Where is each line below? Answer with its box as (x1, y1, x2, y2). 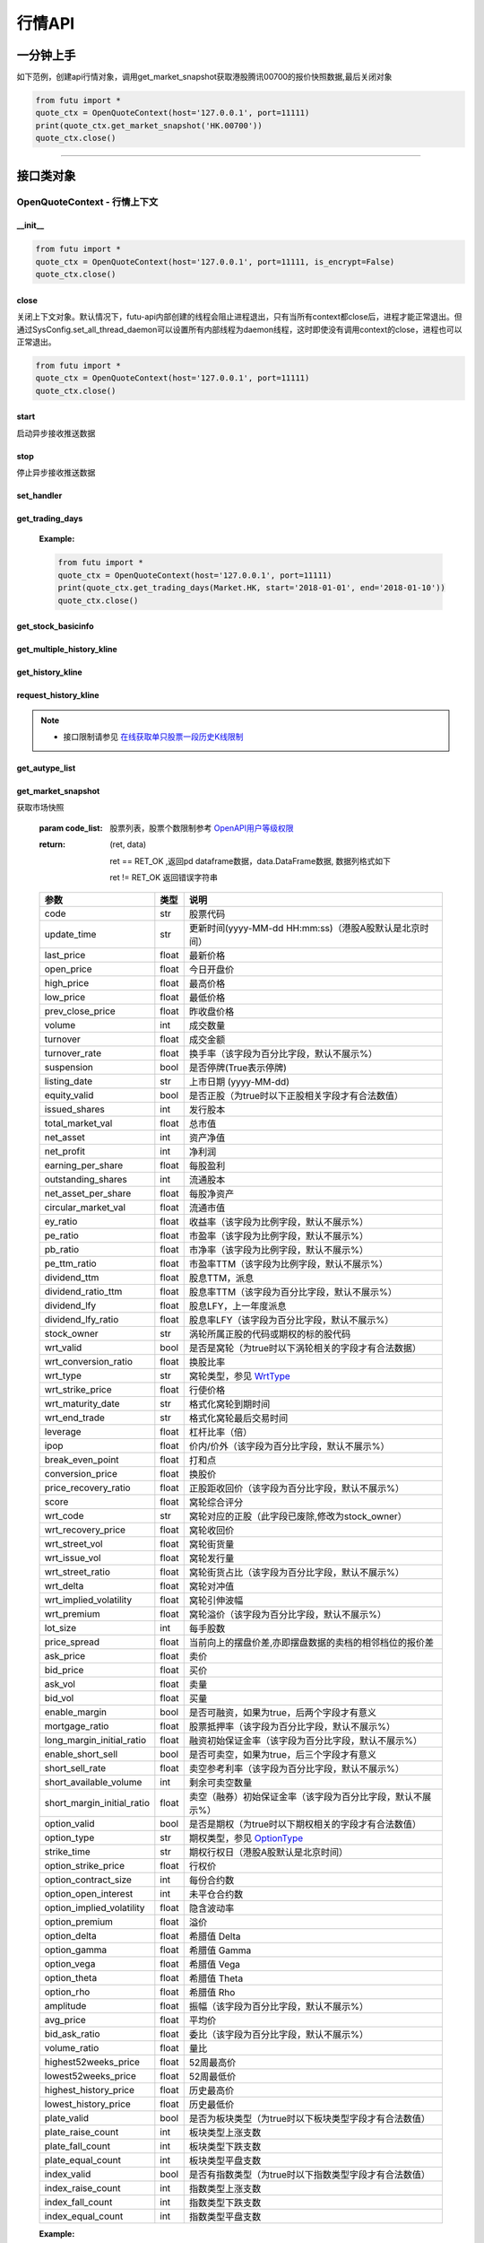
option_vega (44, 1958, 96, 1970)
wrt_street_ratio (44, 1566, 111, 1578)
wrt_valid (44, 1341, 82, 1354)
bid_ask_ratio (44, 2028, 100, 2040)
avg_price (44, 2014, 87, 2027)
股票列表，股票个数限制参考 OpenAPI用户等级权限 (109, 822, 295, 833)
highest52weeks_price (44, 2055, 141, 2068)
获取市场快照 (16, 802, 65, 813)
